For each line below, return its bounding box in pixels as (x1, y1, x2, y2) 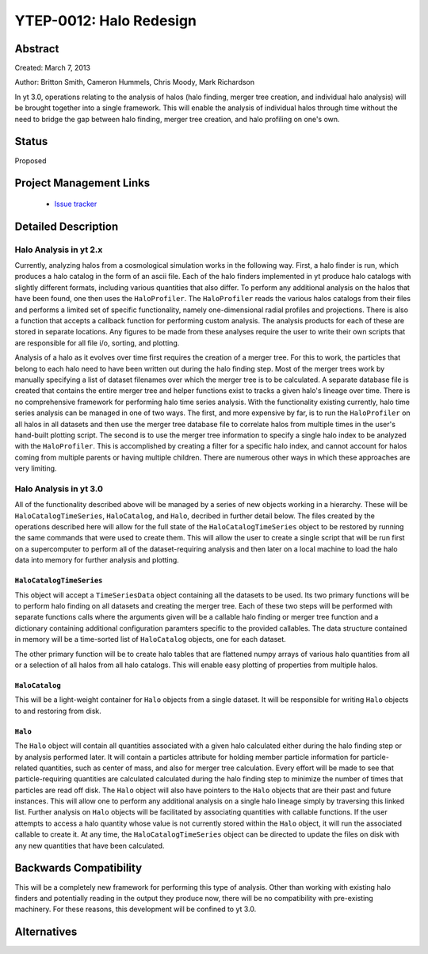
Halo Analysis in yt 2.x (14, 244, 103, 255)
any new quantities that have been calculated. (14, 841, 165, 850)
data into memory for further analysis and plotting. (14, 555, 180, 565)
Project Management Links (14, 177, 151, 190)
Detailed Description (14, 219, 119, 233)
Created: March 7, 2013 (14, 63, 91, 73)
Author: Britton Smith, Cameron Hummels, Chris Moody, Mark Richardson (14, 78, 255, 87)
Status (14, 135, 48, 148)
